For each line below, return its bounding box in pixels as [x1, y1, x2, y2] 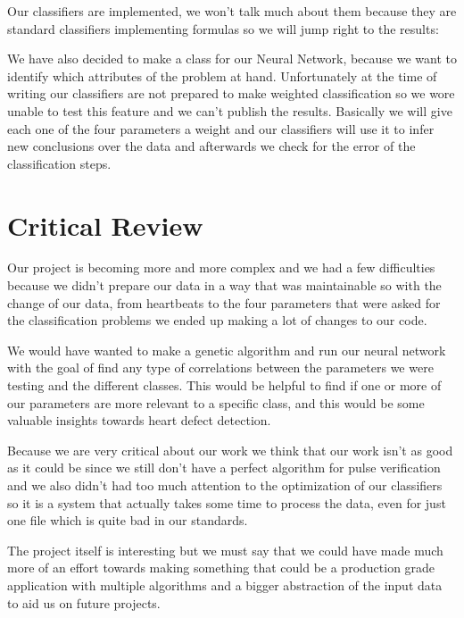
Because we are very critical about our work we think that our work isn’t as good [7, 440, 453, 459]
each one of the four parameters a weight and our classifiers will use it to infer [7, 119, 435, 138]
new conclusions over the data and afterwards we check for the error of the [7, 137, 416, 155]
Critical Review [7, 206, 203, 243]
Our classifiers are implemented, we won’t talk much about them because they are [7, 2, 457, 20]
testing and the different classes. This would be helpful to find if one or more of [7, 376, 442, 395]
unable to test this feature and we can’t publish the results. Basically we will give [7, 101, 452, 120]
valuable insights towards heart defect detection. [7, 411, 271, 430]
